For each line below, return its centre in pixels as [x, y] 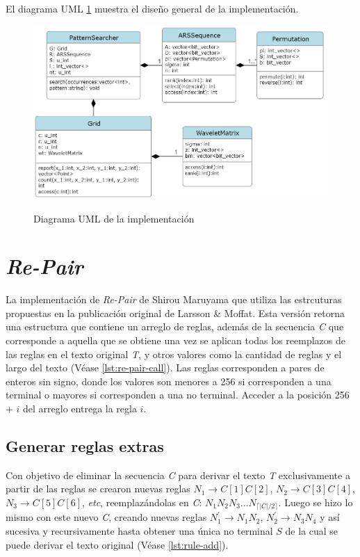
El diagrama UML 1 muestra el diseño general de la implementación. [152, 8]
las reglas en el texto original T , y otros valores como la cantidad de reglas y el [174, 354]
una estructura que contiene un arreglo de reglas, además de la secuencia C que [175, 326]
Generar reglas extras [85, 445]
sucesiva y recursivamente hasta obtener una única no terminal [139, 531]
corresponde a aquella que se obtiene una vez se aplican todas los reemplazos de [175, 340]
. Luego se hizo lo [316, 502]
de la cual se [312, 531]
